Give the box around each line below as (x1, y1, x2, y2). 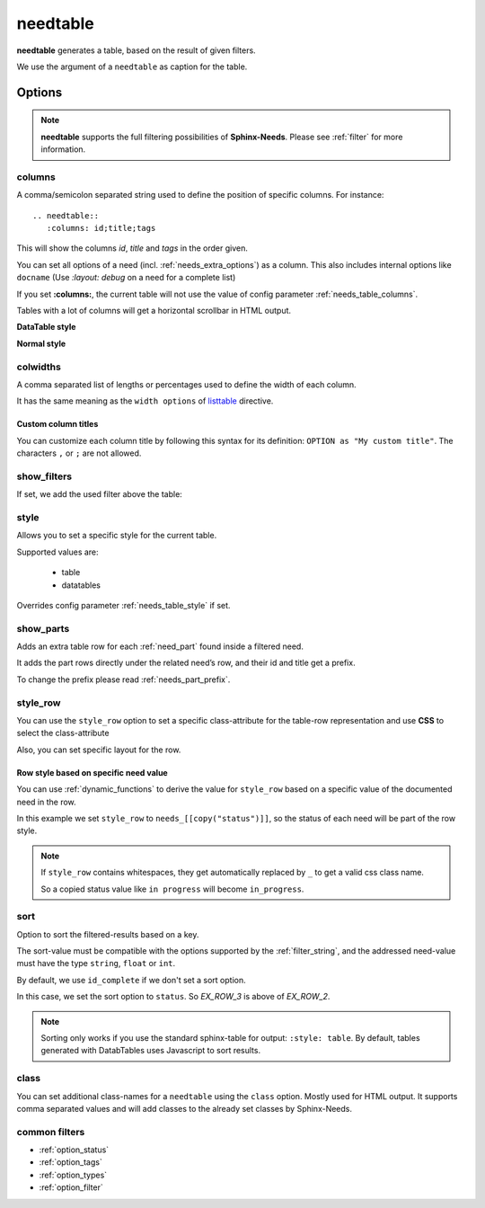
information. (40, 144, 86, 155)
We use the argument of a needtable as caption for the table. (16, 61, 248, 72)
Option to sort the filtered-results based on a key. (16, 928, 199, 939)
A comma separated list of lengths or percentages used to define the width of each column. (16, 378, 357, 390)
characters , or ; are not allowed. (16, 448, 142, 458)
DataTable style (16, 322, 76, 333)
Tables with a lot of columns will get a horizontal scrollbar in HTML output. (16, 306, 292, 315)
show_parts (16, 622, 70, 635)
